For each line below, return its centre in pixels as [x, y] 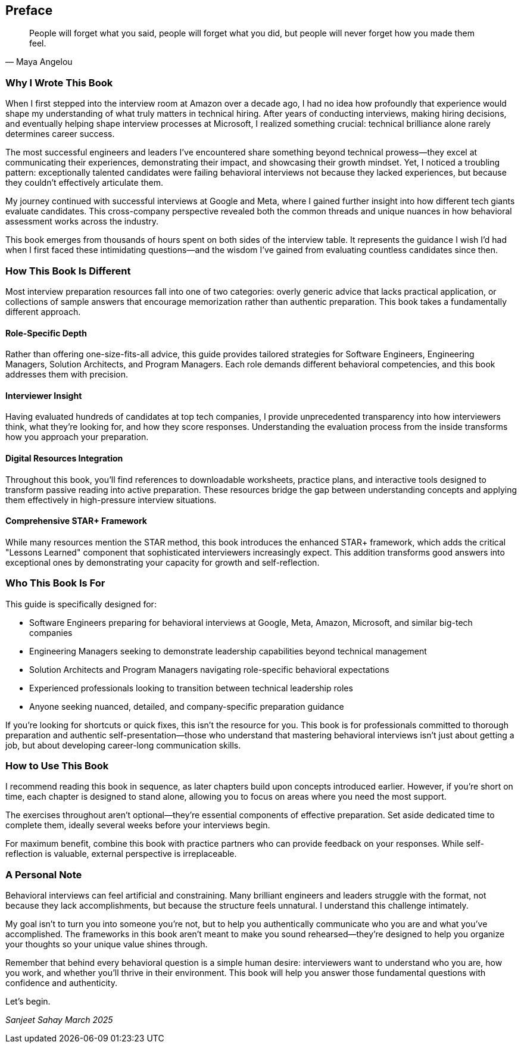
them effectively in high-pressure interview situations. [111, 500]
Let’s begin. [28, 1002]
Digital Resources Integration [64, 458]
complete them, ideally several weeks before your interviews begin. [138, 825]
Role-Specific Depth [46, 333]
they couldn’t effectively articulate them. [84, 183]
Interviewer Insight [44, 395]
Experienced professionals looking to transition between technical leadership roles [191, 688]
